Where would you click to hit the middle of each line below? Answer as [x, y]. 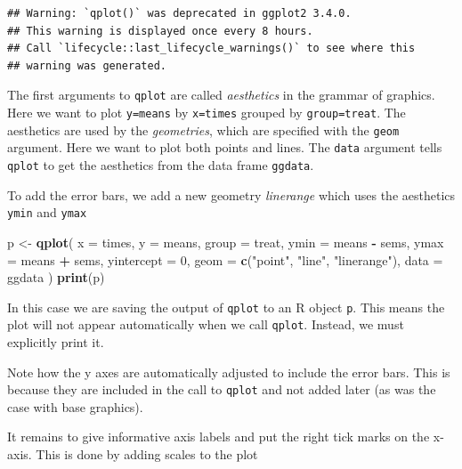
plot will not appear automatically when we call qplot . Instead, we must [206, 324]
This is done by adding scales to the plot [147, 454]
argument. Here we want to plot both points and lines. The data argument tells [225, 147]
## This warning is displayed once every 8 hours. [160, 31]
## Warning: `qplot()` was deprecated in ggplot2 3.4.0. [179, 13]
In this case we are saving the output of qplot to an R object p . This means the [226, 307]
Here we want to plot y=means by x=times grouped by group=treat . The [207, 113]
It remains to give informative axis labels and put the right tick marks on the [219, 437]
